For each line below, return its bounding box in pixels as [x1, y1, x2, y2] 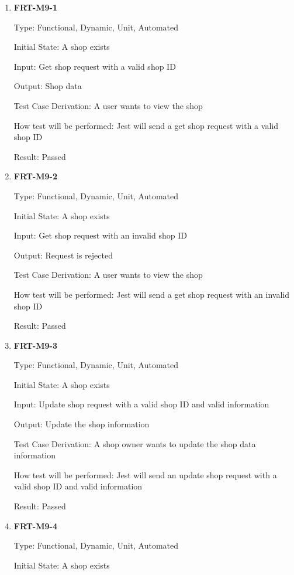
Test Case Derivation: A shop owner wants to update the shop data [13, 437, 256, 450]
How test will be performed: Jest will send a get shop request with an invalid [13, 288, 290, 300]
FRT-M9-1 [13, 1, 57, 13]
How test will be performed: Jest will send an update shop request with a [13, 468, 277, 481]
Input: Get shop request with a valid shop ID [13, 60, 176, 72]
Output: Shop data [13, 80, 82, 92]
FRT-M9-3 [13, 339, 57, 351]
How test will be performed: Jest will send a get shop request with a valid [13, 119, 278, 131]
